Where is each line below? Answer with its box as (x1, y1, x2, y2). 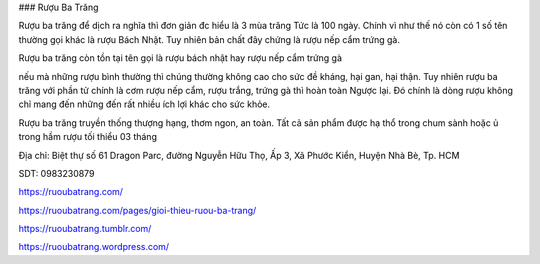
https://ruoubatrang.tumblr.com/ (18, 223, 152, 235)
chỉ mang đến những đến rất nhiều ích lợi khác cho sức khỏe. (18, 98, 270, 110)
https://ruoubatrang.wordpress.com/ (18, 241, 170, 253)
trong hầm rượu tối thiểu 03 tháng (18, 131, 157, 143)
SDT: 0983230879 (18, 167, 95, 179)
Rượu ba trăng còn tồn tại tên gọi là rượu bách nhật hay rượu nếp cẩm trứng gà (18, 52, 343, 64)
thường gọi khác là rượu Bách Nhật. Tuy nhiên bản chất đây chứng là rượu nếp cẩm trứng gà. (18, 33, 400, 45)
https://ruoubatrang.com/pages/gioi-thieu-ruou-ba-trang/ (18, 204, 257, 216)
